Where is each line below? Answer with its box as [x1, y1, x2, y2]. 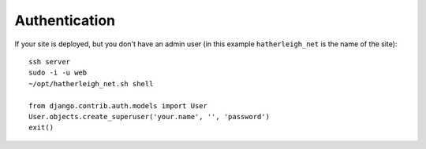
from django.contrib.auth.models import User [28, 101, 208, 110]
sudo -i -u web [28, 68, 88, 78]
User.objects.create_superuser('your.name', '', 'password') [28, 112, 270, 121]
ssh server [28, 57, 71, 66]
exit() [28, 123, 54, 133]
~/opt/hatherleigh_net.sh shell [28, 79, 154, 88]
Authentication [14, 12, 116, 29]
